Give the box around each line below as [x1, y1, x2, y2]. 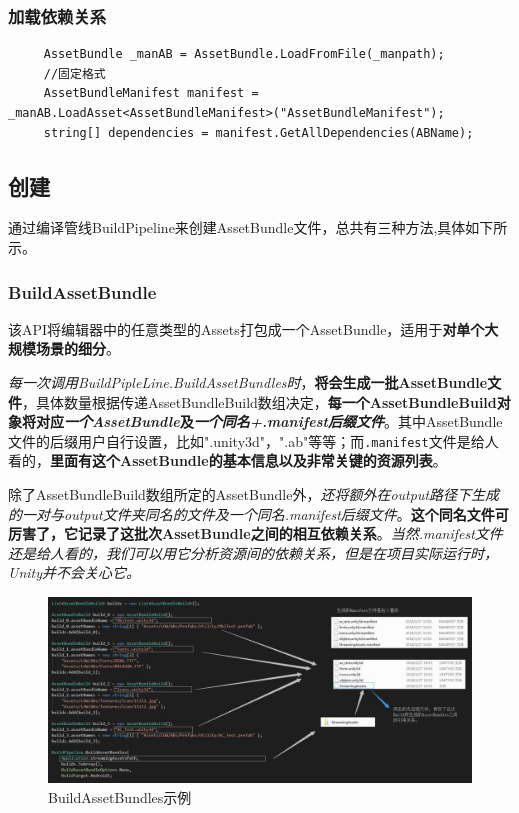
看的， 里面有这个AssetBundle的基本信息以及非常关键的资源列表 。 [8, 450, 447, 471]
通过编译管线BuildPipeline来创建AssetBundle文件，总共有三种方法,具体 [8, 217, 466, 238]
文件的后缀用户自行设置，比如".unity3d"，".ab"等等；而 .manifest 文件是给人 [8, 430, 499, 451]
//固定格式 [43, 66, 106, 81]
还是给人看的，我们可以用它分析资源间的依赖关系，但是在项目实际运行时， [8, 542, 498, 563]
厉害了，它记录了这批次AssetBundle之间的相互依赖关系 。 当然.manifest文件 [8, 523, 503, 544]
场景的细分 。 [35, 338, 120, 359]
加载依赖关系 [8, 3, 107, 28]
